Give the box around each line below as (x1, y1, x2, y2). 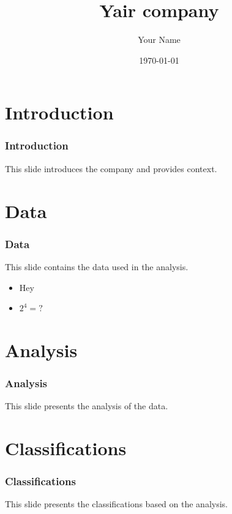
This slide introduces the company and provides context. (5, 162, 217, 175)
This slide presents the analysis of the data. (5, 399, 168, 412)
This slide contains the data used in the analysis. (5, 260, 189, 273)
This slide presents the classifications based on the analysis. (5, 497, 228, 510)
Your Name (138, 33, 181, 46)
